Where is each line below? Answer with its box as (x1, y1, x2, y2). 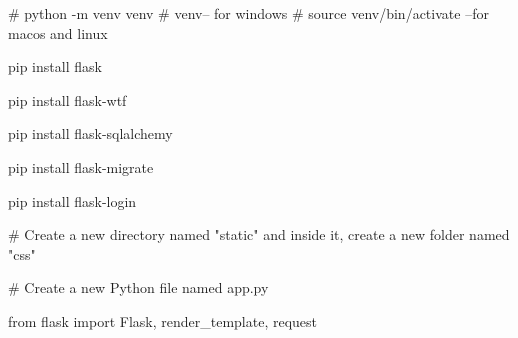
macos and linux (8, 22, 108, 43)
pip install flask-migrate (8, 156, 154, 177)
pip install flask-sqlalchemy (8, 123, 173, 144)
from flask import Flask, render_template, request (8, 310, 318, 331)
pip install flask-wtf (8, 89, 127, 110)
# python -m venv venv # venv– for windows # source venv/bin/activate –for (8, 3, 489, 23)
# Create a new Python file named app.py (8, 277, 269, 298)
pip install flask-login (8, 190, 137, 211)
